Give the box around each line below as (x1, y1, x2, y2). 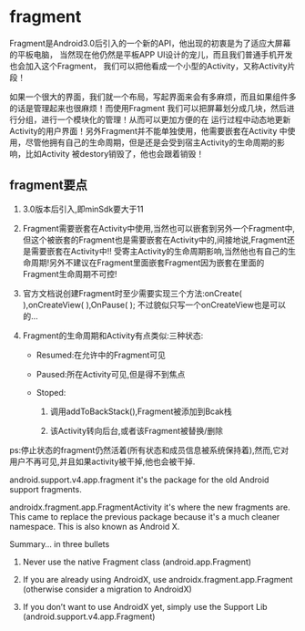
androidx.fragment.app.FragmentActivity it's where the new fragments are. (9, 502, 290, 512)
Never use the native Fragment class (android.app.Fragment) (22, 556, 252, 567)
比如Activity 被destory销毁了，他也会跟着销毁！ (25, 148, 205, 159)
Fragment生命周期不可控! (22, 268, 117, 279)
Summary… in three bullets (9, 538, 110, 549)
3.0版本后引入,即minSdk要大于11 (22, 203, 144, 214)
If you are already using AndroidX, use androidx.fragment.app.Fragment (22, 574, 293, 584)
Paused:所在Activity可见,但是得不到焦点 (36, 368, 186, 379)
